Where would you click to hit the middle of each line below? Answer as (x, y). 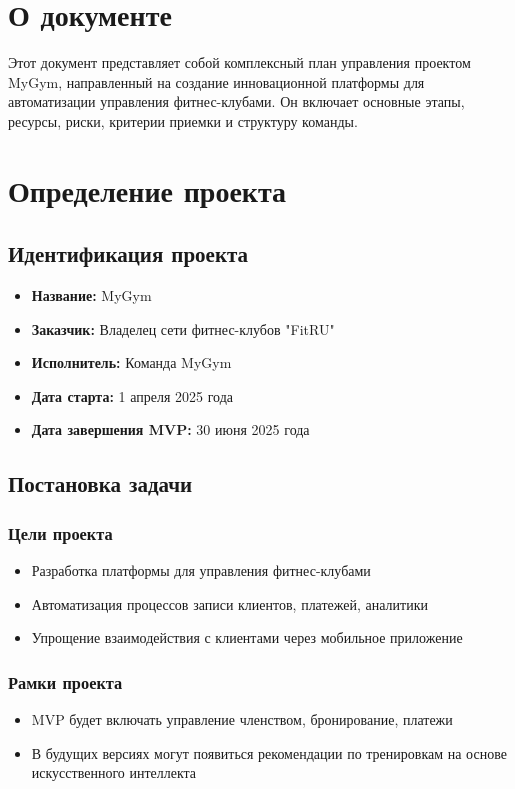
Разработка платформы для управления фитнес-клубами (201, 570)
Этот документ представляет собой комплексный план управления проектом (239, 62)
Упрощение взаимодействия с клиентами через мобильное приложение (247, 637)
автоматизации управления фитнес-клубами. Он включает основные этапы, (236, 101)
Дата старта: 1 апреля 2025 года (132, 395)
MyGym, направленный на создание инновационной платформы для (216, 81)
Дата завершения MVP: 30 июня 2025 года (170, 429)
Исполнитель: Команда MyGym (131, 362)
